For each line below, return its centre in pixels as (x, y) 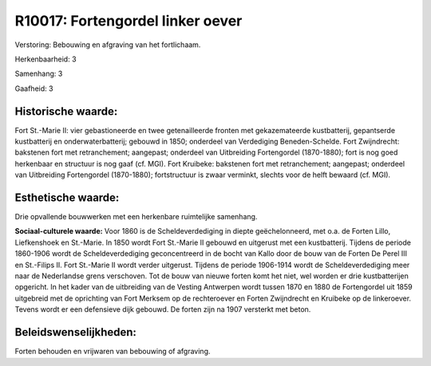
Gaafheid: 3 (34, 89)
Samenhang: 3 (39, 74)
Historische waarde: (66, 111)
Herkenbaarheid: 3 (45, 59)
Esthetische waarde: (67, 198)
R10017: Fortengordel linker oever (129, 21)
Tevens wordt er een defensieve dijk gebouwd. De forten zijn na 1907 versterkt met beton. (163, 309)
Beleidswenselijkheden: (76, 332)
